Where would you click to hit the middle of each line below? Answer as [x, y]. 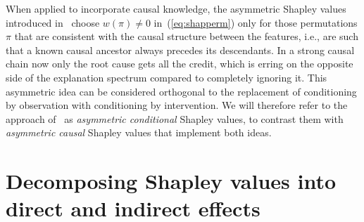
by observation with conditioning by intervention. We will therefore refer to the [177, 105]
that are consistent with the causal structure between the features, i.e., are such [186, 36]
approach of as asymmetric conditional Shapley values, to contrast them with [175, 118]
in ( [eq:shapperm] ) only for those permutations [256, 22]
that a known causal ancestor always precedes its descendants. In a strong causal [180, 50]
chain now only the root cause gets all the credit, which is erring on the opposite [180, 64]
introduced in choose [53, 22]
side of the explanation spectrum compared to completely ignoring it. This [167, 77]
